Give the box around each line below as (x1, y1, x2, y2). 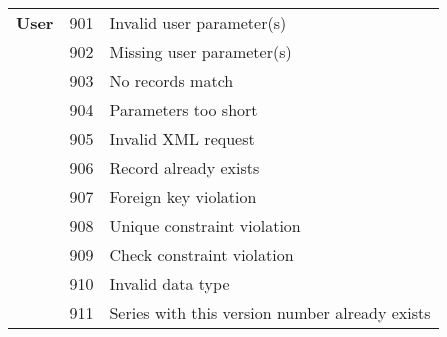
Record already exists (109, 156, 260, 179)
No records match (109, 69, 234, 92)
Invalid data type (109, 272, 230, 295)
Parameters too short (109, 98, 258, 121)
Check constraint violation (109, 243, 294, 266)
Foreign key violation (109, 185, 257, 208)
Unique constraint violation (109, 214, 301, 237)
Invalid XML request (109, 127, 255, 150)
